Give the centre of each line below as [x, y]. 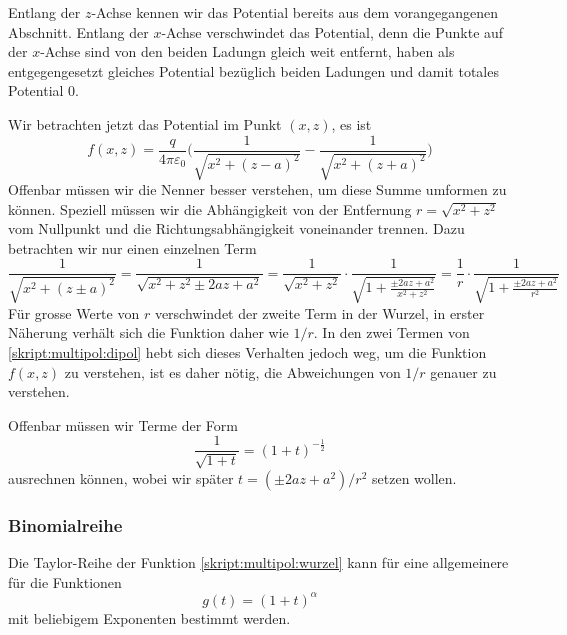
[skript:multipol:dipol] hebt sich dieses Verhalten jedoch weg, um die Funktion [247, 352]
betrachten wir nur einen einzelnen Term [132, 247]
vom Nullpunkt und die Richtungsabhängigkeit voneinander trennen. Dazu [236, 228]
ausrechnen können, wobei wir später [121, 477]
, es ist [351, 123]
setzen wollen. [414, 477]
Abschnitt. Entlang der [78, 31]
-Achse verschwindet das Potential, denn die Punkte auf [332, 31]
